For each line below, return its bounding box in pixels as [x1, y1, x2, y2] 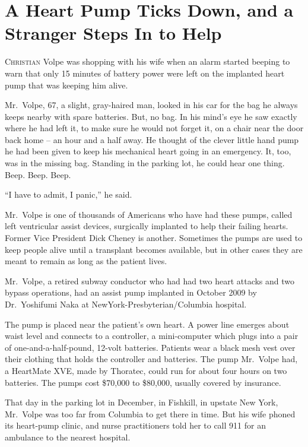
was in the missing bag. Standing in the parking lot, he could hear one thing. [5, 157, 285, 169]
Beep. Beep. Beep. [5, 168, 71, 180]
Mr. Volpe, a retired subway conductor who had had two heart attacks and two [5, 274, 295, 287]
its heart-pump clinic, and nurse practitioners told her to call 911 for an [5, 419, 266, 432]
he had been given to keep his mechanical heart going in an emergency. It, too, [5, 145, 291, 157]
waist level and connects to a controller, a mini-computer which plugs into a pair [5, 329, 299, 342]
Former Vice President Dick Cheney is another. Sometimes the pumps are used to [5, 232, 303, 244]
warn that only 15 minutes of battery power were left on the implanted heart [5, 66, 285, 79]
